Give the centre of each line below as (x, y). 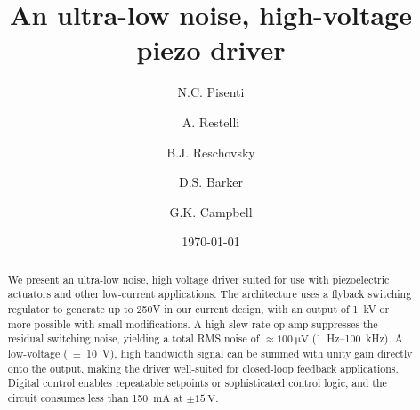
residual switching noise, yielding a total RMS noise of (133, 338)
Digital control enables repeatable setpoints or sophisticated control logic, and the (197, 383)
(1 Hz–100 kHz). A (357, 338)
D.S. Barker (211, 182)
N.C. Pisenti (211, 92)
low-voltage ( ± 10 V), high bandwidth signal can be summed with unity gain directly (210, 353)
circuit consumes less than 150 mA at (95, 397)
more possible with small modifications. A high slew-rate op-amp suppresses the (193, 323)
